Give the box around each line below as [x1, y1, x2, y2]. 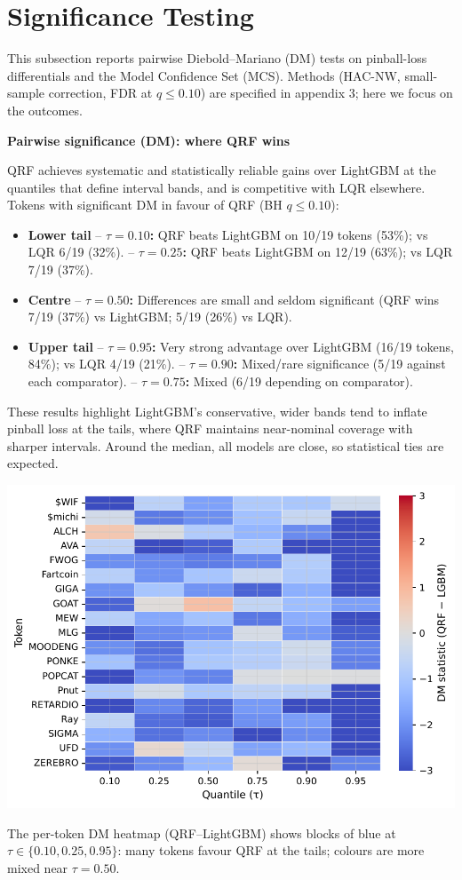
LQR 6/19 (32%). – [28, 242, 135, 261]
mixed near [7, 858, 68, 876]
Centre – [28, 289, 82, 308]
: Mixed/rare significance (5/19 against [233, 354, 446, 373]
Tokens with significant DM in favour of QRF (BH [7, 195, 283, 214]
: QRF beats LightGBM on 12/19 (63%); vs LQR [182, 242, 453, 261]
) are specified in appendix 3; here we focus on [200, 83, 453, 102]
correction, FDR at [48, 83, 153, 102]
